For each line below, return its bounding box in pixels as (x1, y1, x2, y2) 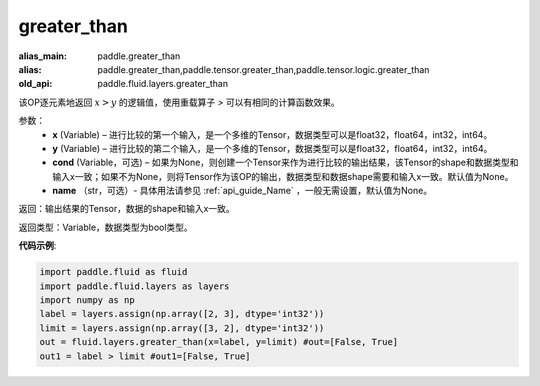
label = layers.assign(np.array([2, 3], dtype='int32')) (39, 308, 325, 320)
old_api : (18, 78, 53, 90)
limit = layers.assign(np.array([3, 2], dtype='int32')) (39, 322, 325, 334)
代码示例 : (18, 240, 57, 252)
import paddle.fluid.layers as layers (39, 280, 230, 292)
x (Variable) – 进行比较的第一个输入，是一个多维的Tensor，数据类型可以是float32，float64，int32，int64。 (52, 128, 493, 140)
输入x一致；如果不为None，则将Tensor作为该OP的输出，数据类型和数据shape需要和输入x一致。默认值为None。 (52, 170, 514, 182)
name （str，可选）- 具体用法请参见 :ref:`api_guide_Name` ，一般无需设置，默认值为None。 (52, 185, 433, 197)
